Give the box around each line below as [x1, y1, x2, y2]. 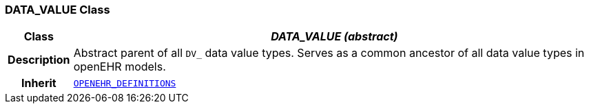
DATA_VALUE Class [5, 3, 110, 16]
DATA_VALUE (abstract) [271, 29, 398, 44]
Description [8, 53, 70, 67]
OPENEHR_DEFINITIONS [73, 77, 176, 88]
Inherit [21, 76, 56, 90]
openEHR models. [73, 60, 166, 74]
